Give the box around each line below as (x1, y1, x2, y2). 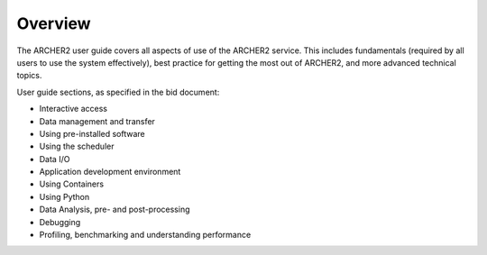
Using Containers (39, 178, 104, 189)
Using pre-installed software (39, 128, 146, 139)
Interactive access (39, 104, 108, 114)
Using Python (39, 191, 90, 202)
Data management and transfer (39, 115, 155, 126)
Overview (16, 14, 91, 33)
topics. (16, 70, 42, 81)
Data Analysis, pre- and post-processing (39, 204, 190, 215)
